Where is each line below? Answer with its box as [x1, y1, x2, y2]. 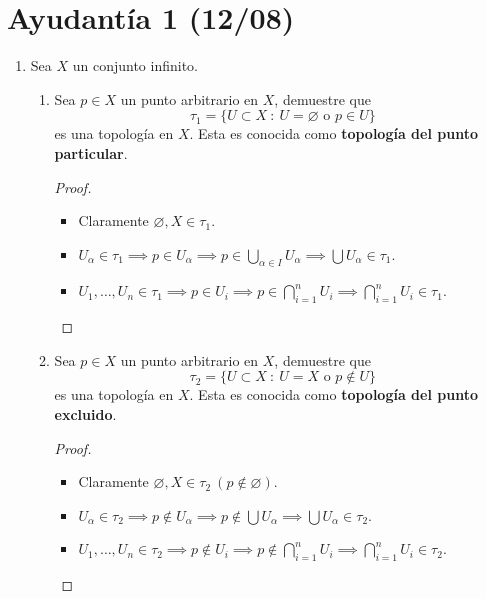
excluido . [54, 404, 117, 425]
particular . [54, 142, 128, 163]
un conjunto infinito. [72, 55, 198, 76]
